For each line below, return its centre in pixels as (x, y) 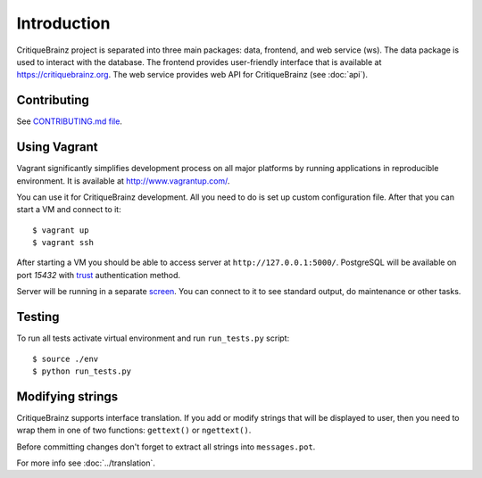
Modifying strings (67, 396)
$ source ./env (66, 358)
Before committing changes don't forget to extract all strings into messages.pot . (166, 447)
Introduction (63, 23)
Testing (38, 317)
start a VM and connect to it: (69, 210)
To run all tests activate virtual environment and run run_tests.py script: (153, 338)
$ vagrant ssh (63, 243)
